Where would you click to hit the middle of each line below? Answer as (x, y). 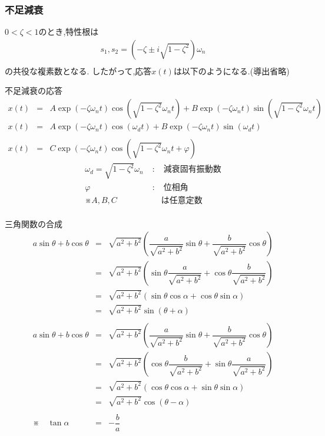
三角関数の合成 (34, 223)
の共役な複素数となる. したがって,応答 (78, 71)
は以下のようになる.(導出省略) (231, 71)
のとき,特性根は (69, 32)
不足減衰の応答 (34, 91)
